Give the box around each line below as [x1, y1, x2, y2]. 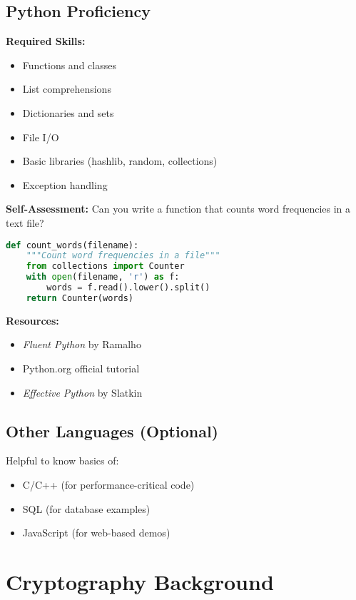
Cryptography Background [6, 566, 274, 596]
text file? [6, 215, 44, 230]
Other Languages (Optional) [6, 420, 219, 442]
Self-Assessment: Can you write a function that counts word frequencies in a [6, 201, 351, 216]
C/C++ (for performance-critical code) [22, 477, 195, 492]
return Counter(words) [26, 293, 133, 303]
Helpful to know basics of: [6, 453, 119, 468]
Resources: [6, 312, 59, 327]
